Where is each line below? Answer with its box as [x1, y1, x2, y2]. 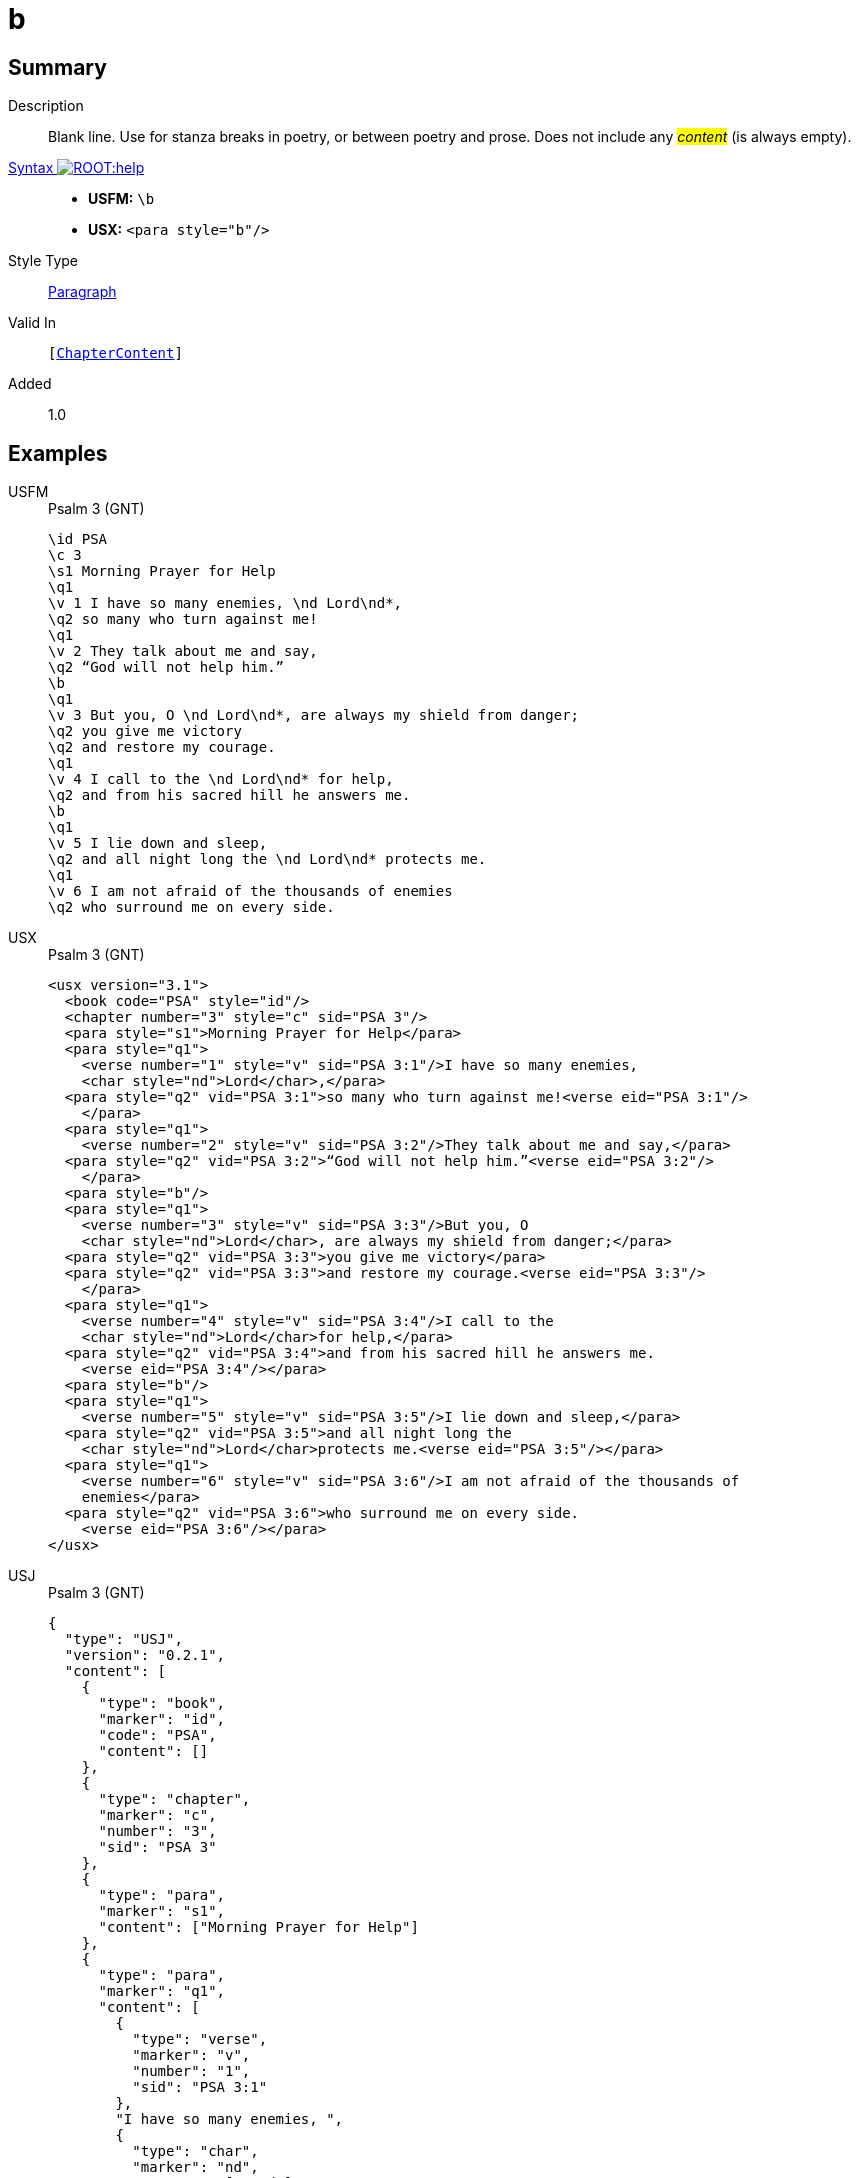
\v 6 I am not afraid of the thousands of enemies [48, 883, 453, 900]
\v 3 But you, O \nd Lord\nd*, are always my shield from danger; [48, 707, 580, 724]
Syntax [8, 159, 54, 177]
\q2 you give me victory [48, 723, 242, 740]
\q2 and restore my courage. [48, 739, 276, 756]
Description [8, 97, 84, 115]
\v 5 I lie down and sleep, [48, 835, 268, 852]
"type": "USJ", [64, 1631, 183, 1648]
